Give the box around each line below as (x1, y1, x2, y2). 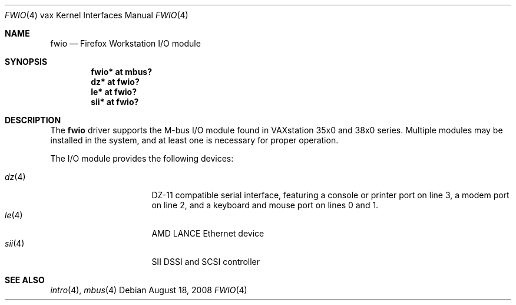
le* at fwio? (91, 87, 137, 97)
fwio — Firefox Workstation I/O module (50, 38, 201, 48)
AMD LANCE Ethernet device (151, 228, 264, 238)
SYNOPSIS (5, 57, 48, 67)
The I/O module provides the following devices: (50, 153, 234, 163)
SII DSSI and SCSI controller (151, 257, 260, 267)
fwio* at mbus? (91, 67, 153, 77)
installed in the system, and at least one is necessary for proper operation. (50, 135, 339, 145)
